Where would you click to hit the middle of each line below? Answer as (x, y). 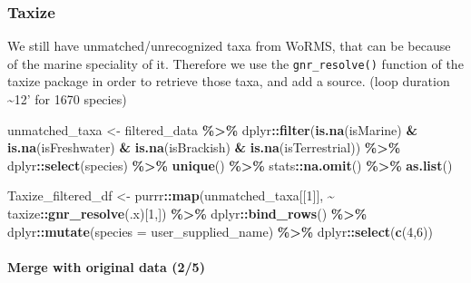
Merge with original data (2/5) (106, 266)
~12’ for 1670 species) (67, 99)
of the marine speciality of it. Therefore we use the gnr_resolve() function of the (235, 63)
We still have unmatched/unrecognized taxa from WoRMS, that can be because (229, 46)
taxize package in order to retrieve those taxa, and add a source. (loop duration (229, 81)
